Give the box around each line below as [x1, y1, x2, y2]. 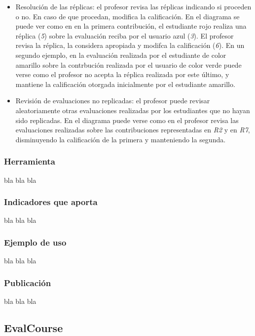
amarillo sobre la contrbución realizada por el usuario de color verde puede [15, 59, 242, 70]
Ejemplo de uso [4, 236, 67, 248]
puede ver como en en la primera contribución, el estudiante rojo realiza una [15, 21, 247, 31]
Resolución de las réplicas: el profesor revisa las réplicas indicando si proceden [15, 1, 252, 11]
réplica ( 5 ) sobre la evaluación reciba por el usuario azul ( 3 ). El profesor [15, 30, 234, 41]
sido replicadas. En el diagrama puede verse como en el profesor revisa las [15, 115, 239, 125]
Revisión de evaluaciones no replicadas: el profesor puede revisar [15, 95, 210, 106]
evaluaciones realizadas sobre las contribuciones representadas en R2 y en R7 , [15, 125, 250, 135]
